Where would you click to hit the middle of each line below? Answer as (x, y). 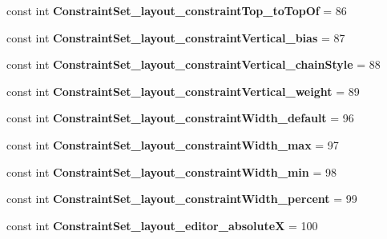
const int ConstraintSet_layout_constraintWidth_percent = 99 (182, 199)
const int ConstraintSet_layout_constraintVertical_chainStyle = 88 (193, 64)
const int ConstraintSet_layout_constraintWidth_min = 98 (171, 171)
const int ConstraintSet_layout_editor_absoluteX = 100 (162, 225)
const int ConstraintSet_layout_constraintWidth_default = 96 (180, 118)
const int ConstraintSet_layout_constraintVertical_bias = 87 (176, 37)
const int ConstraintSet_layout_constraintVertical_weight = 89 (183, 91)
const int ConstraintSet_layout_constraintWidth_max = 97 (173, 144)
